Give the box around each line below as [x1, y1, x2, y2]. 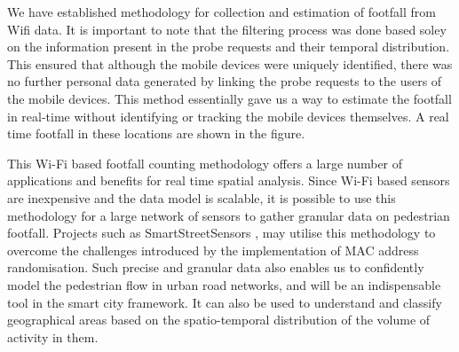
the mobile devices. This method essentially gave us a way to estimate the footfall [7, 89, 452, 107]
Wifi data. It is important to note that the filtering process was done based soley [7, 20, 447, 38]
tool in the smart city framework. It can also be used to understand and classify [7, 293, 442, 311]
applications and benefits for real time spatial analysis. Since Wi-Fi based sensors [7, 171, 450, 190]
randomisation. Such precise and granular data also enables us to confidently [7, 258, 424, 277]
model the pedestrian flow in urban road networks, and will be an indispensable [7, 275, 441, 293]
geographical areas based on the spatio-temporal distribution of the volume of [7, 310, 431, 329]
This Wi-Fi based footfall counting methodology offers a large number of [7, 153, 403, 172]
